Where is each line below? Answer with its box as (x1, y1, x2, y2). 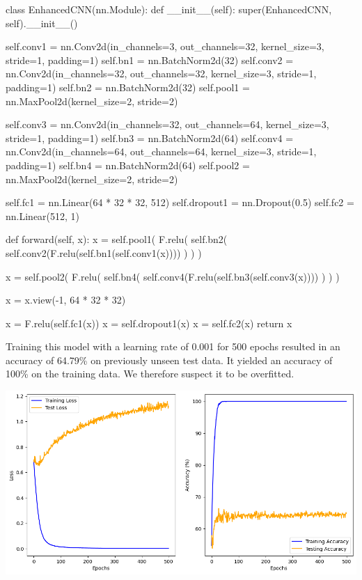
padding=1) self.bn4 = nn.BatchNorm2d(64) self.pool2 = (6, 157, 250, 172)
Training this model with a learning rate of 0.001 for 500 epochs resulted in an (6, 339, 340, 354)
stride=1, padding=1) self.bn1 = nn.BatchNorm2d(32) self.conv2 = (6, 52, 294, 67)
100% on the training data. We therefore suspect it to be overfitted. (6, 366, 294, 381)
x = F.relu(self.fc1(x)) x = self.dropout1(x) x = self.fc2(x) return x (6, 315, 292, 330)
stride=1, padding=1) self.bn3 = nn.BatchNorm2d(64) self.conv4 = (6, 130, 294, 145)
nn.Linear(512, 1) (6, 208, 80, 223)
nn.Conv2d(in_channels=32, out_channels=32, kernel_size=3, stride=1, (6, 66, 317, 81)
